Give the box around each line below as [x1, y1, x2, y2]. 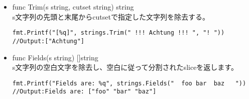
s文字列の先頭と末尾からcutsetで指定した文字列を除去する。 [12, 11, 209, 22]
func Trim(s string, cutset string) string [12, 2, 134, 12]
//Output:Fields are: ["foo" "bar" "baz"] [12, 88, 157, 95]
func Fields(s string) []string [12, 52, 98, 62]
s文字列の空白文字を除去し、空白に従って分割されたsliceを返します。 [12, 62, 238, 72]
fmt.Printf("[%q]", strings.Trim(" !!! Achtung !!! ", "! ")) [12, 29, 225, 37]
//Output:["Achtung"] [12, 37, 84, 45]
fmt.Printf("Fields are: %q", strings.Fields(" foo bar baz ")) [12, 79, 246, 87]
